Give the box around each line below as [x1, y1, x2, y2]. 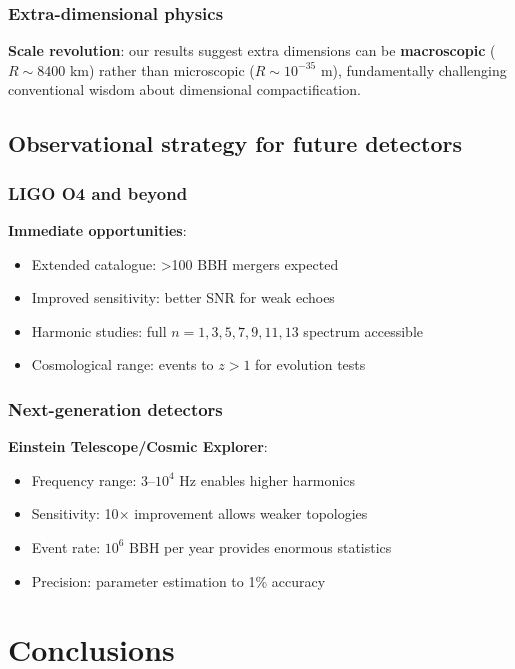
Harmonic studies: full [31, 320, 167, 341]
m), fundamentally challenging [320, 59, 507, 80]
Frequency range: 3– [31, 469, 155, 490]
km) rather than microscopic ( [69, 59, 255, 80]
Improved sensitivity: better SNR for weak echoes [31, 287, 335, 308]
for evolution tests [255, 354, 366, 375]
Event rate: [31, 536, 101, 557]
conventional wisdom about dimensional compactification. [8, 79, 361, 100]
